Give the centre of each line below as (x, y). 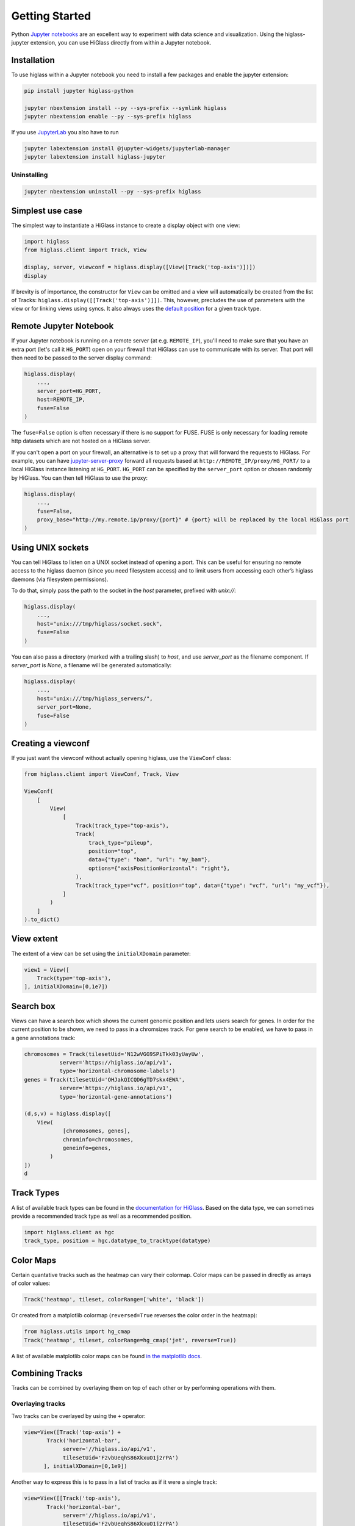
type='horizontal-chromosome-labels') (117, 1071)
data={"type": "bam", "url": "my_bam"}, (150, 860)
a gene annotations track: (43, 1038)
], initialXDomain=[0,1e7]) (66, 987)
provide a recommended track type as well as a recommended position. (102, 1216)
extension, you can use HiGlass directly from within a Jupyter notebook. (121, 42)
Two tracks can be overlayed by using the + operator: (78, 1416)
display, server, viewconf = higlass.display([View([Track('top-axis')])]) (140, 267)
